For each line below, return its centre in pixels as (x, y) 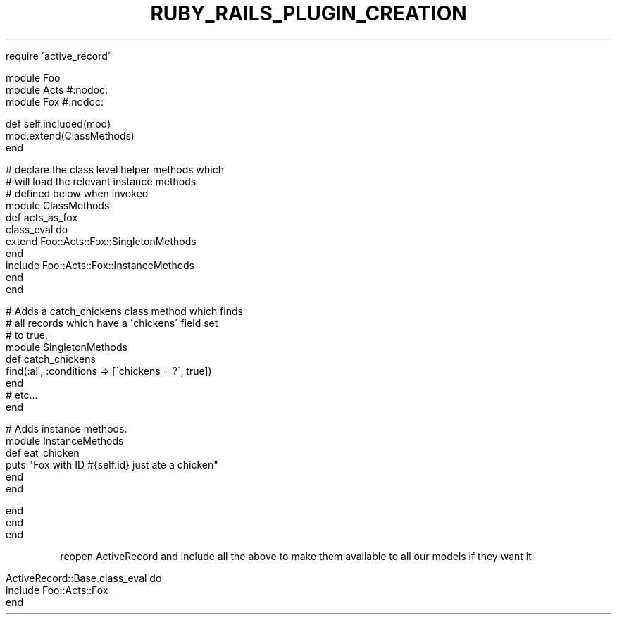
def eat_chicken (43, 452)
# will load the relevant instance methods (101, 181)
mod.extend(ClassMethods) (70, 135)
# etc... (22, 395)
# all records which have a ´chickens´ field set (112, 323)
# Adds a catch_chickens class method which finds (124, 311)
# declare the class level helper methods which (115, 169)
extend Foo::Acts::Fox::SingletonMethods (101, 241)
